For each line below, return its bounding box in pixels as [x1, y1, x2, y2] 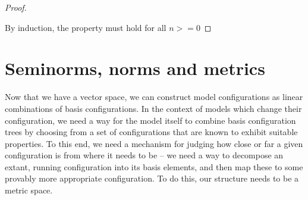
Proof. [5, 1, 27, 13]
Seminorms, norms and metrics [5, 56, 265, 80]
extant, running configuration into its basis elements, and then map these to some [5, 160, 303, 173]
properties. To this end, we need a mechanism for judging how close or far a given [5, 137, 303, 149]
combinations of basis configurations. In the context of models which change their [5, 102, 302, 114]
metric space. [5, 184, 53, 196]
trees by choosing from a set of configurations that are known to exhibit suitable [5, 126, 298, 138]
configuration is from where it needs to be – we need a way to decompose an [5, 149, 284, 161]
